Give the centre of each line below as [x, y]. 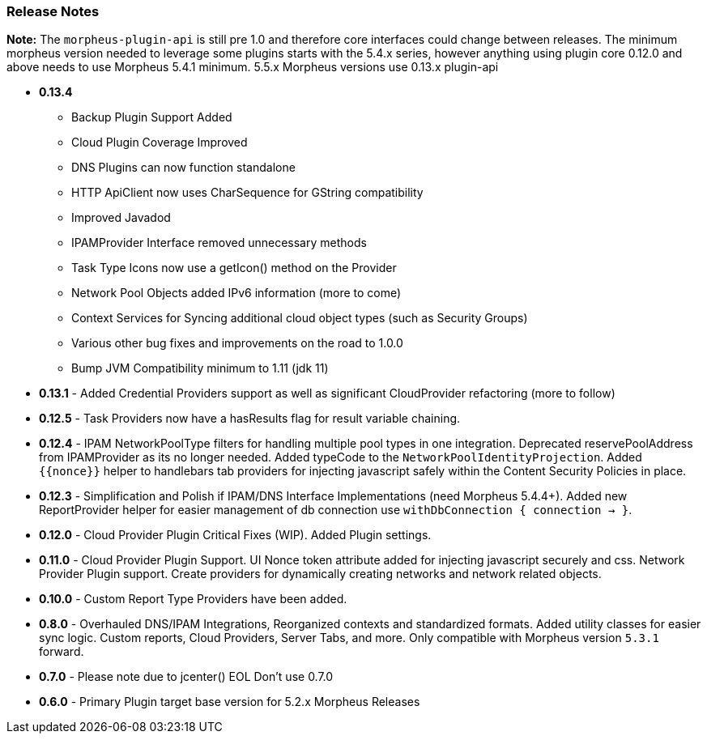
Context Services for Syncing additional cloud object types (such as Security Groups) [300, 318]
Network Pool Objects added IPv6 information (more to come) [236, 293]
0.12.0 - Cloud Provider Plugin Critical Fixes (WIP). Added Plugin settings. [235, 535]
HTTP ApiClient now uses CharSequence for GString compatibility [247, 193]
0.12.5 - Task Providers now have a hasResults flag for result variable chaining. [250, 419]
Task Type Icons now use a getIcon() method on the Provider [234, 268]
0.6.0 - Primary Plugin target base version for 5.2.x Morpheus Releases [230, 702]
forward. [62, 652]
